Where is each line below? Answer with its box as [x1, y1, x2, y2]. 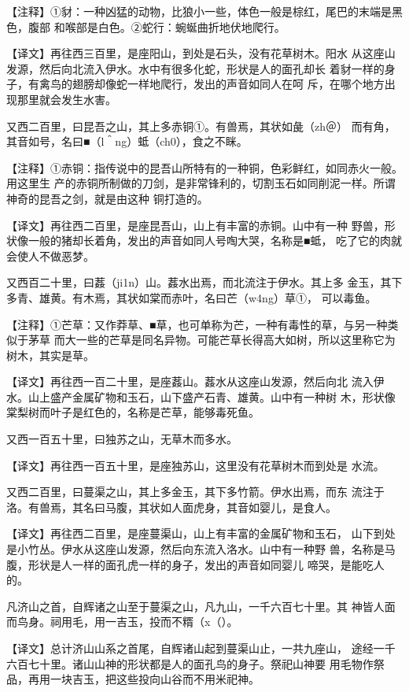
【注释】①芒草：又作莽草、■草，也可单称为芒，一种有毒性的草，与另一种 [6, 316, 388, 332]
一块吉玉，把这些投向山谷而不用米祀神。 [50, 671, 260, 687]
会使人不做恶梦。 [6, 247, 94, 264]
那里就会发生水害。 [17, 91, 116, 107]
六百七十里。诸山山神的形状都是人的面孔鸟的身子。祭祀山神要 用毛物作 [6, 655, 374, 672]
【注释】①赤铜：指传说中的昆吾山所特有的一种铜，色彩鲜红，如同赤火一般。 [6, 159, 403, 176]
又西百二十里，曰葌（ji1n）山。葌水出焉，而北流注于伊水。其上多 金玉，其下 [6, 274, 403, 290]
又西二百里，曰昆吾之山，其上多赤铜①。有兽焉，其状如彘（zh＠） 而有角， [6, 117, 396, 134]
